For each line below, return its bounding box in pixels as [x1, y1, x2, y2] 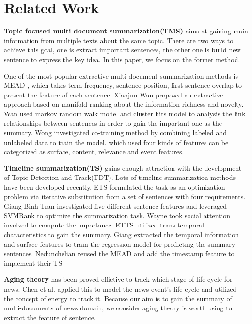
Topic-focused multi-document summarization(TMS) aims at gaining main [4, 26, 248, 36]
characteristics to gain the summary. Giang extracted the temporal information [4, 229, 239, 239]
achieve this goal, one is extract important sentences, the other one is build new [4, 45, 241, 55]
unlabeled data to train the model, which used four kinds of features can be [4, 137, 229, 147]
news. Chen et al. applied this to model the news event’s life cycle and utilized [4, 283, 237, 293]
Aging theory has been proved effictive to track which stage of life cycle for [4, 274, 233, 284]
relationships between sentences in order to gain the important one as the [4, 118, 222, 128]
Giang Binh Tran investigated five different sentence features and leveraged [4, 201, 227, 211]
